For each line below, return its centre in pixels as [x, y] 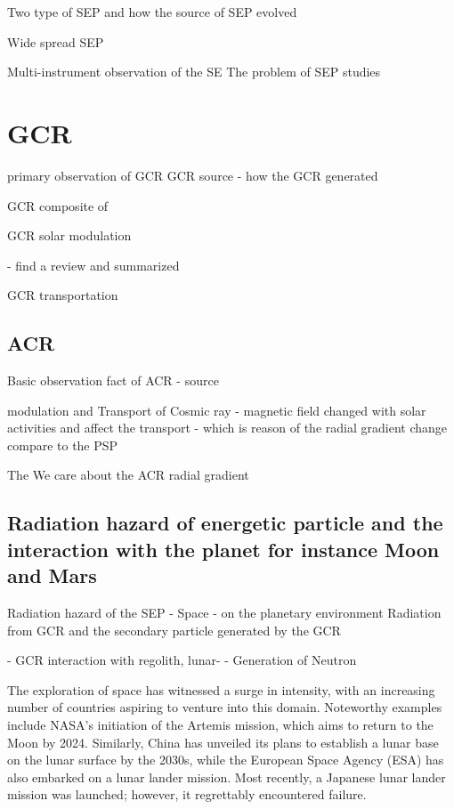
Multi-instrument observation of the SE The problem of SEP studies [194, 72]
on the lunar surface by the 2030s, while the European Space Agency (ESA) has [226, 760]
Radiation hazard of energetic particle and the [225, 523]
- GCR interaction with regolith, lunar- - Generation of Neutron [182, 660]
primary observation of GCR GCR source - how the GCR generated [193, 175]
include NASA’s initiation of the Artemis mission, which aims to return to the [220, 724]
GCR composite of [58, 205]
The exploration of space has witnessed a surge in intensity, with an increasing [221, 689]
